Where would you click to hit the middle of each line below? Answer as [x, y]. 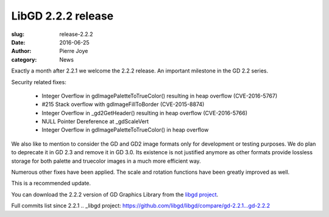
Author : [21, 51]
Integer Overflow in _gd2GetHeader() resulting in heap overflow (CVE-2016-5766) [145, 113]
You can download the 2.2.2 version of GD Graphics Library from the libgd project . [115, 194]
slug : [18, 34]
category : [24, 59]
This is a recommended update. [51, 183]
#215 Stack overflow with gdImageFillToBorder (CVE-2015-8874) [123, 104]
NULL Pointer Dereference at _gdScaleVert [95, 121]
